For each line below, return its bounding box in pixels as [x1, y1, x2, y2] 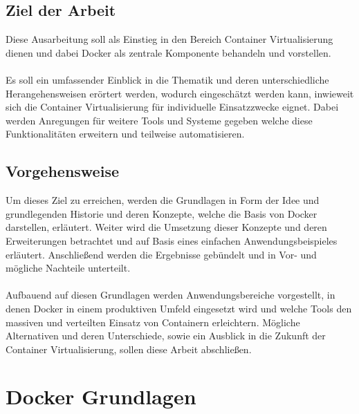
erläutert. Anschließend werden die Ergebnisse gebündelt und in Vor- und [6, 247, 317, 261]
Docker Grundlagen [6, 382, 196, 411]
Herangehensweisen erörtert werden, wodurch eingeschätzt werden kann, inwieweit [6, 86, 354, 100]
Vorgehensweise [6, 160, 119, 182]
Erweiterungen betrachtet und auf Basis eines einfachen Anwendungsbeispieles [6, 233, 338, 247]
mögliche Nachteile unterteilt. [6, 261, 131, 275]
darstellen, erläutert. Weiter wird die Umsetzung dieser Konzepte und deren [6, 220, 327, 234]
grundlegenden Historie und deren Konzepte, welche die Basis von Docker [6, 206, 317, 220]
